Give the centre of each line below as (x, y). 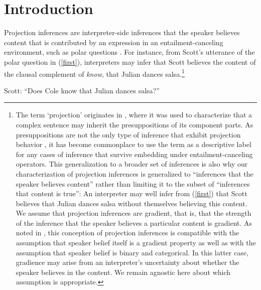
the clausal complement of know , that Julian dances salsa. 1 (94, 73)
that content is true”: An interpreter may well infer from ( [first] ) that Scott (132, 193)
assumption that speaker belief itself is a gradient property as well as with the (136, 243)
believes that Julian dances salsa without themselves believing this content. (132, 203)
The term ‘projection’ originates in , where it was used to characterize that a (134, 115)
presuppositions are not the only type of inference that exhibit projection (128, 134)
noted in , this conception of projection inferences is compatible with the (127, 233)
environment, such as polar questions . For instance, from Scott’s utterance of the (129, 52)
